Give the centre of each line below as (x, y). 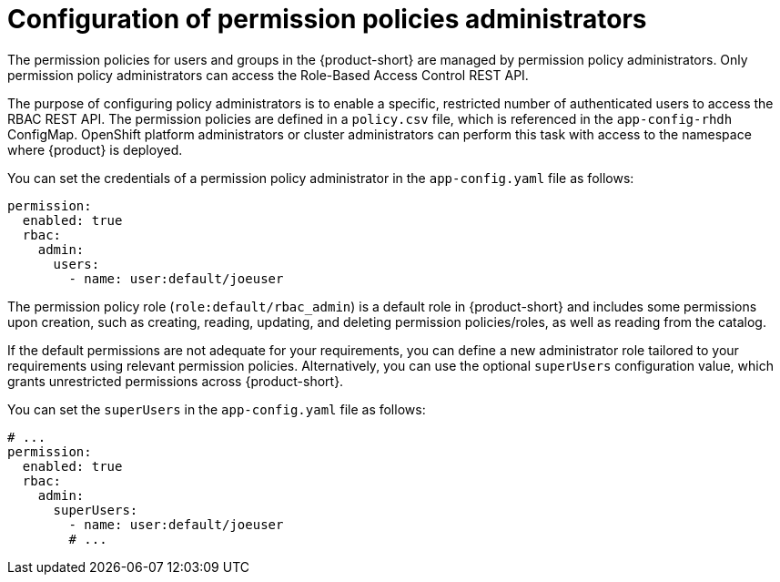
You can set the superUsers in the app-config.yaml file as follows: (217, 409)
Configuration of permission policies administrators (327, 19)
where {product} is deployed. (95, 149)
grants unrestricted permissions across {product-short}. (176, 381)
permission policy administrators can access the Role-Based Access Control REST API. (268, 75)
